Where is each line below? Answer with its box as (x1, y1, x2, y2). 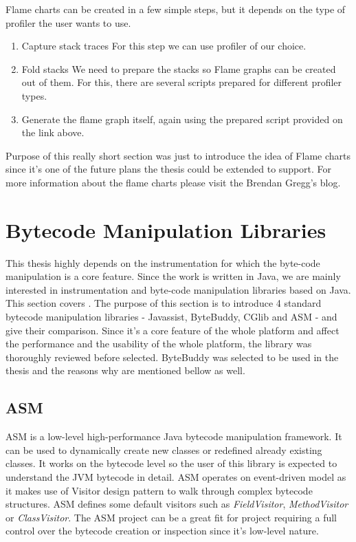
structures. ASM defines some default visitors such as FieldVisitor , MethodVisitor (5, 497, 348, 511)
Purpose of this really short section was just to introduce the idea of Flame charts (5, 148, 351, 162)
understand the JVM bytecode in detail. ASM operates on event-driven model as (5, 469, 346, 484)
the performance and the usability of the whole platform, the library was (5, 336, 312, 351)
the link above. (21, 125, 85, 140)
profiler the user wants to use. (5, 15, 131, 30)
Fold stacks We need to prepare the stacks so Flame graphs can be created (21, 61, 336, 76)
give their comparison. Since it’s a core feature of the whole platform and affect (5, 323, 340, 337)
